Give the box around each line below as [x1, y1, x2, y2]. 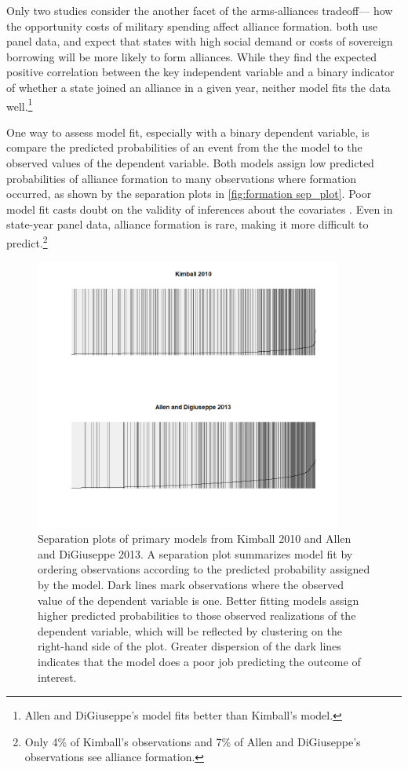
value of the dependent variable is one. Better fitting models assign [38, 591, 359, 608]
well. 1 [6, 95, 33, 114]
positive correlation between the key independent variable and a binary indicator [6, 64, 395, 80]
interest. [38, 668, 77, 685]
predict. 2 [6, 232, 48, 251]
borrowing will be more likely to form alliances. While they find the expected [6, 48, 377, 64]
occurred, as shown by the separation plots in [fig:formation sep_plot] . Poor [6, 185, 372, 202]
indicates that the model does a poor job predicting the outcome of [38, 653, 361, 669]
